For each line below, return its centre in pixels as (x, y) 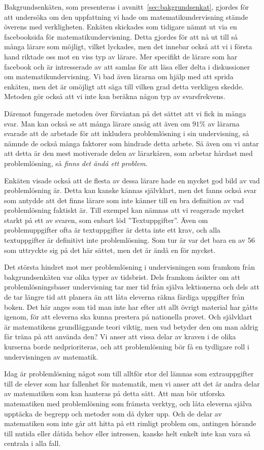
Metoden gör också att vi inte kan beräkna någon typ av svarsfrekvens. (115, 96)
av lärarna (224, 123)
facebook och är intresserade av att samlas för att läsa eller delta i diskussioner (127, 66)
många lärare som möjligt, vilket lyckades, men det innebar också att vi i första (128, 46)
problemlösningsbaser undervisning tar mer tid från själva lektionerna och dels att (132, 287)
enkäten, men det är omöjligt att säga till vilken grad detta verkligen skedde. (124, 86)
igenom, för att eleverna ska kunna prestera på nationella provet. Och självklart (128, 317)
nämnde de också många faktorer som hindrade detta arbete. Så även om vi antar (131, 143)
